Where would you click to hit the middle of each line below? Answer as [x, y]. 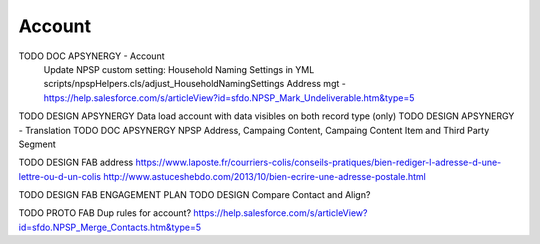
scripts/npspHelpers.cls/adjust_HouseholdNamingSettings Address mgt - [195, 84]
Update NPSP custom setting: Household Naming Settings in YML [179, 69]
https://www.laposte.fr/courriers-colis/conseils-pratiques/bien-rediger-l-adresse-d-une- [318, 162]
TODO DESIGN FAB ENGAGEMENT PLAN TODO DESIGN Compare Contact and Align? [194, 195]
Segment [37, 144]
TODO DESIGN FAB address [76, 162]
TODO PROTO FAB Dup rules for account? [105, 213]
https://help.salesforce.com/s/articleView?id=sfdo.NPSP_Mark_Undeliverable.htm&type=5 [229, 97]
